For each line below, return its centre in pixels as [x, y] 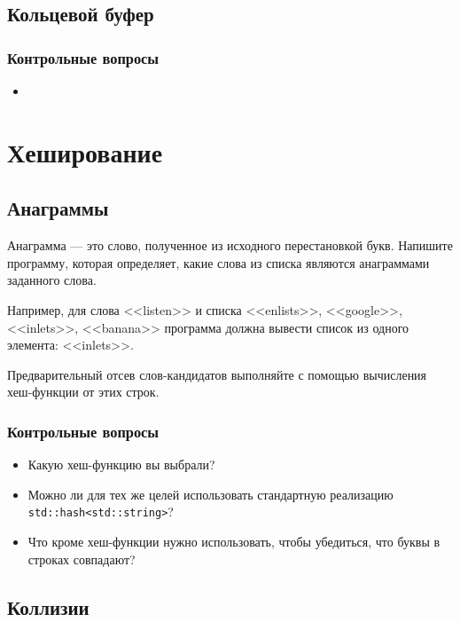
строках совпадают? [82, 559]
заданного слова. [52, 280]
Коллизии [48, 606]
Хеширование [85, 151]
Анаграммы [58, 208]
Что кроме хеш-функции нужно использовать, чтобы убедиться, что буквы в [234, 541]
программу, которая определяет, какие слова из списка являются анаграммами [218, 262]
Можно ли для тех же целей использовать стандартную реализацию [211, 494]
